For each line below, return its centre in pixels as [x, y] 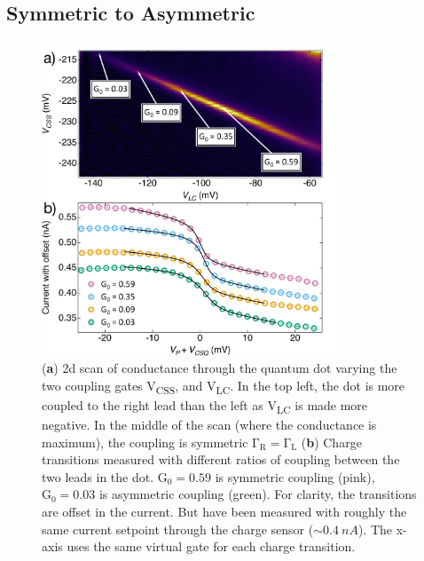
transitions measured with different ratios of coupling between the [221, 459]
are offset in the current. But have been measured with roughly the [224, 511]
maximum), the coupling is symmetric [145, 442]
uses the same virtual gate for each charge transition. [211, 546]
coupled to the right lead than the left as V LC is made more [205, 406]
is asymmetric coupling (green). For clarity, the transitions [258, 494]
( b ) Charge [331, 442]
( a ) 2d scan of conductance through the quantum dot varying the [220, 368]
